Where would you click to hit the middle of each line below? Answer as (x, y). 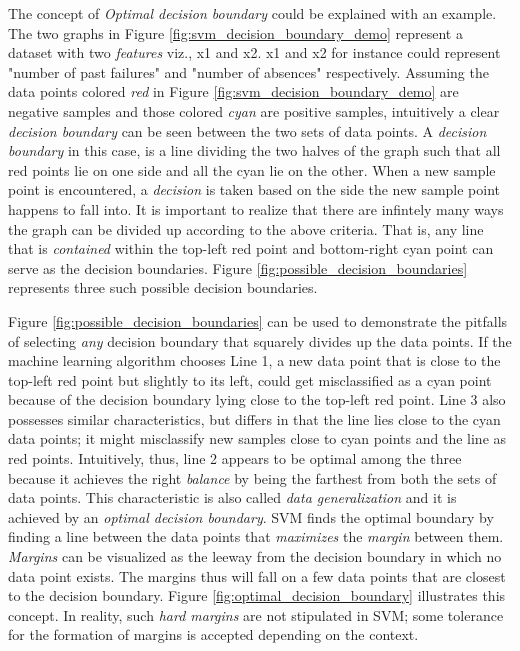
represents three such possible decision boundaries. (163, 287)
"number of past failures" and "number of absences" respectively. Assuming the (248, 71)
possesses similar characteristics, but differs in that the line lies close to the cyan (254, 418)
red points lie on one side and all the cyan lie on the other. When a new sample (252, 169)
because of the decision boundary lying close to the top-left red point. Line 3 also (257, 399)
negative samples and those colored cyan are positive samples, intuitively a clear (254, 110)
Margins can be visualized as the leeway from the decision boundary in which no (255, 556)
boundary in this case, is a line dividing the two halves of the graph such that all (254, 150)
